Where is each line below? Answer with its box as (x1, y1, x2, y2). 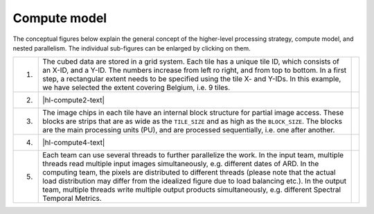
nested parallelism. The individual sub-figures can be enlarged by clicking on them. (12, 44, 251, 52)
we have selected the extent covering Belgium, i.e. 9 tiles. (42, 83, 231, 93)
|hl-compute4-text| (42, 138, 105, 148)
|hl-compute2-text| (42, 96, 105, 105)
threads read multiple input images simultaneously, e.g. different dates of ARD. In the (42, 159, 319, 169)
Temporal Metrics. (42, 194, 102, 204)
